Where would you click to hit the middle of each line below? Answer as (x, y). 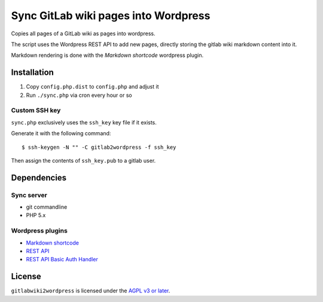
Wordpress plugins (39, 231)
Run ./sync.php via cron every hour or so (79, 95)
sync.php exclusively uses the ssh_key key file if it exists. (84, 122)
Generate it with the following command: (61, 133)
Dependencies (39, 177)
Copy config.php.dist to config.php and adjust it (92, 87)
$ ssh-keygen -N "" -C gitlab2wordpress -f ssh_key (99, 147)
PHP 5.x (36, 215)
